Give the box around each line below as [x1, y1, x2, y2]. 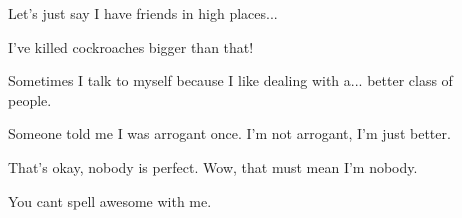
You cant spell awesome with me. [8, 190, 212, 211]
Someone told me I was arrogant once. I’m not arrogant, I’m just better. [8, 123, 451, 144]
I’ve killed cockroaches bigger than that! [8, 36, 254, 57]
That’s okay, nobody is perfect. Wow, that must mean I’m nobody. [8, 156, 418, 177]
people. [8, 89, 52, 110]
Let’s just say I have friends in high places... [8, 3, 278, 23]
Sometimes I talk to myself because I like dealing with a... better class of [8, 70, 453, 91]
